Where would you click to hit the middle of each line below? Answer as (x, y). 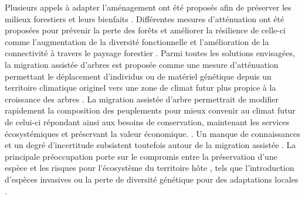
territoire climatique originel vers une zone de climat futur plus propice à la (140, 88)
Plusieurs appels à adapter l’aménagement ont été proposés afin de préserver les (148, 7)
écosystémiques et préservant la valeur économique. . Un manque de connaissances (152, 133)
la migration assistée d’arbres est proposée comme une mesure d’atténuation (142, 64)
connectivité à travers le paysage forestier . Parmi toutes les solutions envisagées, (150, 53)
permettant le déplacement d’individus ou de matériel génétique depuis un (138, 76)
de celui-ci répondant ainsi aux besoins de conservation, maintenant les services (147, 121)
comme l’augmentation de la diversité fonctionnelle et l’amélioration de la (137, 41)
